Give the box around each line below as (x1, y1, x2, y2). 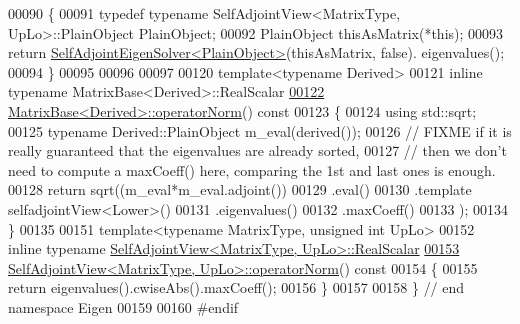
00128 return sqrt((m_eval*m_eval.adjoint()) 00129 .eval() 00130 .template (8, 179, 472, 200)
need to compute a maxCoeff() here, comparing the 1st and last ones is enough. (8, 159, 496, 180)
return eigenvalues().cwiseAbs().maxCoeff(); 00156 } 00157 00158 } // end (8, 277, 465, 298)
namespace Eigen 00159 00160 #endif (8, 296, 239, 317)
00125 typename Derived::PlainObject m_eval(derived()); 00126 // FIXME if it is (8, 120, 512, 141)
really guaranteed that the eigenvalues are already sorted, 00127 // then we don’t (8, 140, 507, 161)
